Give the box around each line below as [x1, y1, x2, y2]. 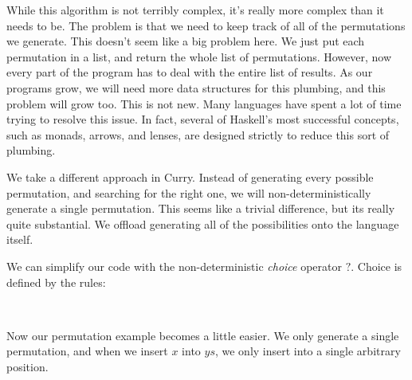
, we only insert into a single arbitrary [214, 343, 401, 359]
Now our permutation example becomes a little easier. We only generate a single [6, 327, 399, 343]
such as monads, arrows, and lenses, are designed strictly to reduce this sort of [6, 126, 390, 143]
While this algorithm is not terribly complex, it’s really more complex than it [6, 2, 384, 18]
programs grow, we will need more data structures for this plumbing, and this [6, 79, 386, 96]
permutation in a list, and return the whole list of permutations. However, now [6, 48, 392, 65]
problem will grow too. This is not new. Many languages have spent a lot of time [6, 95, 402, 112]
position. [6, 358, 49, 374]
